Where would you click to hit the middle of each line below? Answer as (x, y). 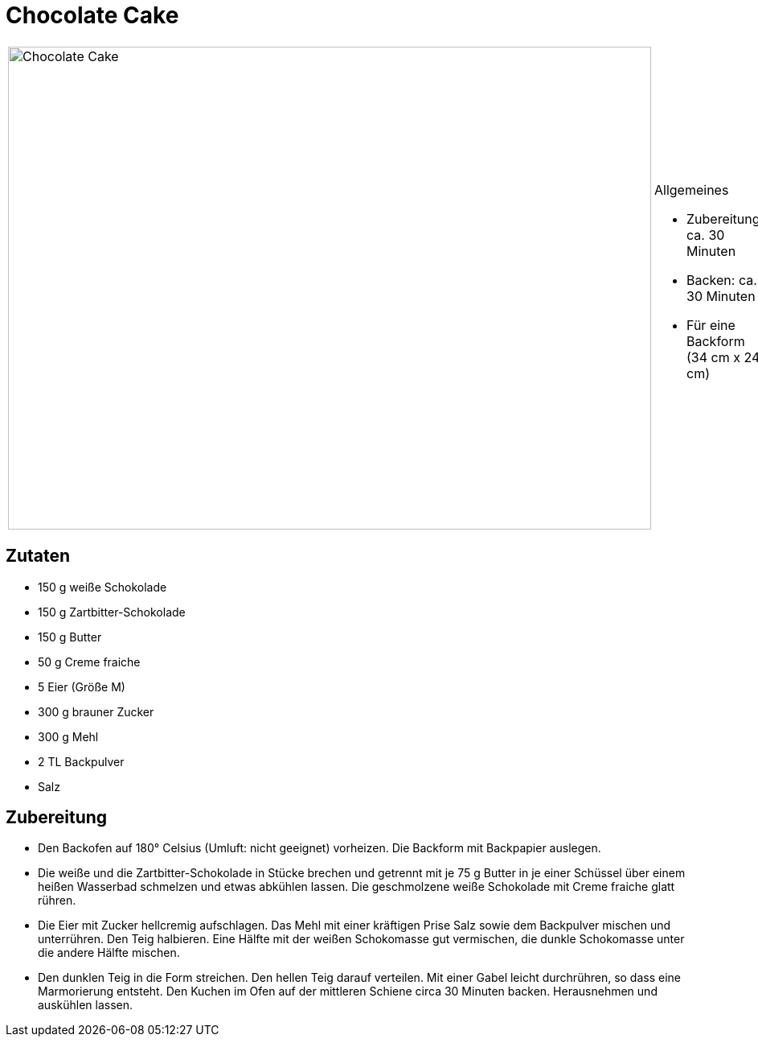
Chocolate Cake (92, 15)
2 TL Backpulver (81, 761)
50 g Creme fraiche (89, 662)
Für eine (711, 325)
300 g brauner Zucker (96, 711)
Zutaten (38, 556)
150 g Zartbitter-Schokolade (112, 612)
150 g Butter (70, 637)
